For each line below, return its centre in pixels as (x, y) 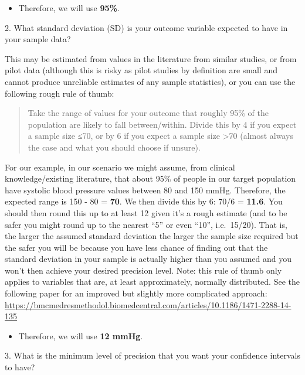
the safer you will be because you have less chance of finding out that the (136, 247)
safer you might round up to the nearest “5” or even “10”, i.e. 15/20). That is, (146, 224)
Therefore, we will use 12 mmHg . (81, 335)
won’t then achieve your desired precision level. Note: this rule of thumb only (143, 270)
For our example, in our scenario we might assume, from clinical (120, 167)
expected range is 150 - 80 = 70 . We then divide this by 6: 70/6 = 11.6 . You (144, 201)
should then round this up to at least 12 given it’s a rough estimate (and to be (146, 212)
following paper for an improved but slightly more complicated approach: (136, 293)
